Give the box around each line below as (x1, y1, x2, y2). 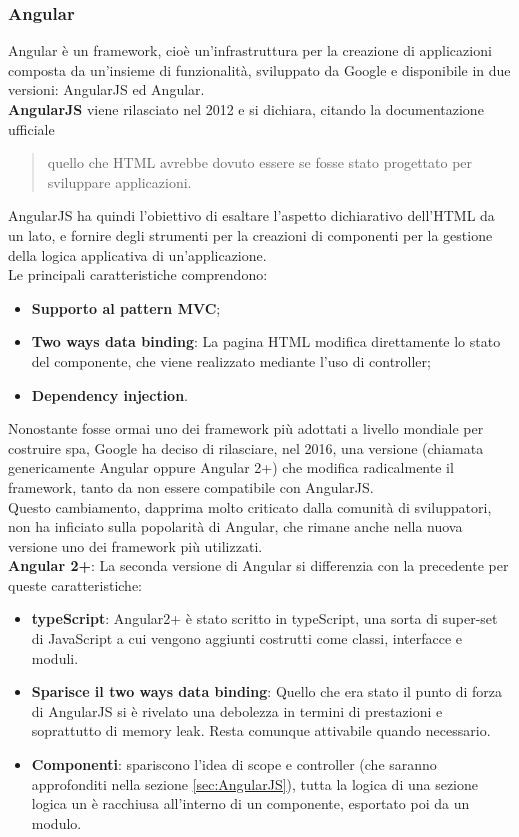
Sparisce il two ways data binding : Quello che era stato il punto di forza (31, 681, 502, 702)
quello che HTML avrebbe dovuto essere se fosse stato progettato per (47, 152, 473, 173)
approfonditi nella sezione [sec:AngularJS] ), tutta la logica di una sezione (31, 773, 479, 794)
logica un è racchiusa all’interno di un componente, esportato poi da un (31, 793, 470, 814)
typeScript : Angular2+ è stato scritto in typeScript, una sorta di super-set (31, 608, 498, 629)
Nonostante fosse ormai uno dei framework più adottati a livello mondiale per (8, 418, 484, 439)
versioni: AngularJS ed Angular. (8, 79, 205, 100)
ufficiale (8, 118, 55, 139)
